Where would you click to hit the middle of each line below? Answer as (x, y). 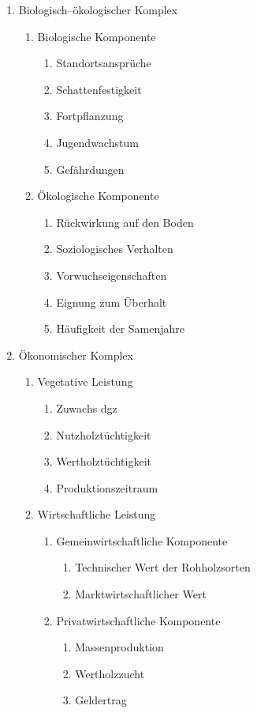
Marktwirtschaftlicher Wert (141, 594)
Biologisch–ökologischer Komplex (98, 9)
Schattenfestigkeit (99, 89)
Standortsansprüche (104, 63)
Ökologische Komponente (98, 196)
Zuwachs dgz (87, 407)
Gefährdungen (90, 169)
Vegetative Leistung (85, 381)
